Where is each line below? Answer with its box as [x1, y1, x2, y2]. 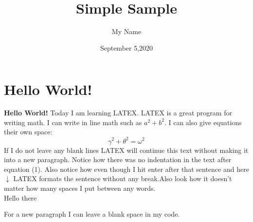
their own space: [4, 127, 53, 137]
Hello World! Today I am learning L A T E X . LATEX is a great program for [4, 108, 232, 118]
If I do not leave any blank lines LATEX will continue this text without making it [4, 145, 249, 155]
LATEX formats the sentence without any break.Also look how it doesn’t [13, 173, 232, 184]
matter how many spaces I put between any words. [4, 183, 156, 193]
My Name [111, 26, 142, 37]
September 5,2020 [100, 42, 153, 53]
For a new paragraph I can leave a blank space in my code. [4, 209, 180, 219]
